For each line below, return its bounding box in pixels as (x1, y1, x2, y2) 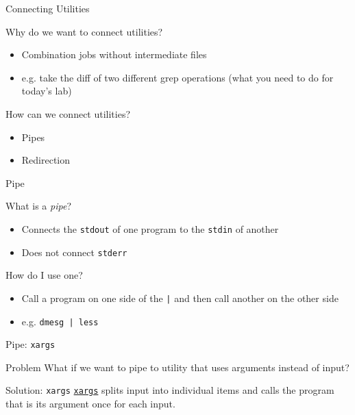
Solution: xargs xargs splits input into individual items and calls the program (5, 383, 334, 397)
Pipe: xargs (5, 337, 56, 351)
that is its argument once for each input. (5, 397, 175, 411)
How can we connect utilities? (5, 106, 131, 121)
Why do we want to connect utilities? (5, 24, 163, 38)
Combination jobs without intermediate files (21, 47, 207, 62)
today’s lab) (21, 84, 72, 98)
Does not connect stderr (21, 244, 127, 259)
